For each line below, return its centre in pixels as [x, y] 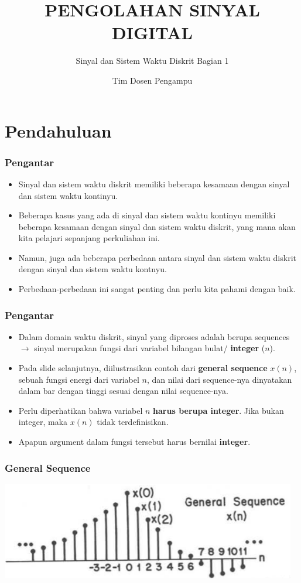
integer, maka [43, 422]
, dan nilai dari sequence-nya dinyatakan [219, 379]
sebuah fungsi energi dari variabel [79, 379]
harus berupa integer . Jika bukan [218, 410]
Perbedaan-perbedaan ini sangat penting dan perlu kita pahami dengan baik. [157, 289]
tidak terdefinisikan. [133, 422]
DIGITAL [152, 32]
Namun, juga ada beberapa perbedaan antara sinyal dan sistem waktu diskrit [157, 257]
